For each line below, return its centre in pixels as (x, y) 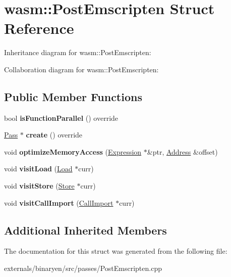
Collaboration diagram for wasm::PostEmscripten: (81, 69)
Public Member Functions (73, 96)
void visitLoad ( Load (38, 169)
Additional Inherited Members (85, 230)
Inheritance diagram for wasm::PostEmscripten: (78, 52)
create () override (54, 135)
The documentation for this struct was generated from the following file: (116, 251)
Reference (39, 28)
